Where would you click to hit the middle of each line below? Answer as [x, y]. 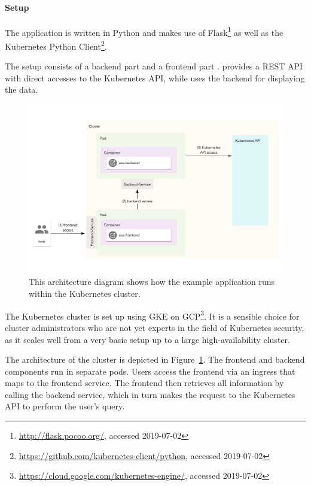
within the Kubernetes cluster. [85, 294]
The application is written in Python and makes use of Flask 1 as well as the [144, 31]
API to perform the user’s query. [65, 406]
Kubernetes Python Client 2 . [56, 45]
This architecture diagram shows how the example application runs [152, 282]
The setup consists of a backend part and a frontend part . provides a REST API [154, 66]
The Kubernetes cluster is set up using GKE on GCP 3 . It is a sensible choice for [152, 315]
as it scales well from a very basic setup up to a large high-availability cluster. [147, 339]
